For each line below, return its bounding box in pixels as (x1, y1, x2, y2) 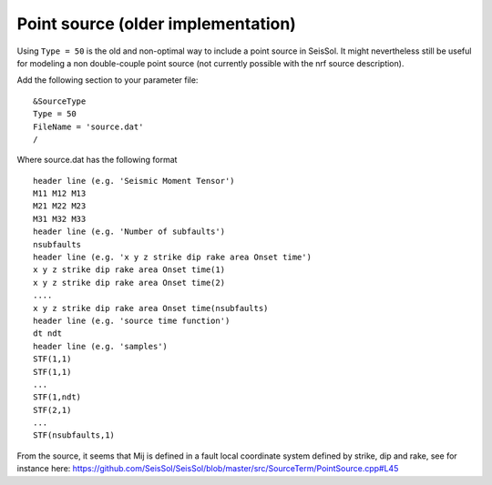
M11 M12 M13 (33, 188, 87, 199)
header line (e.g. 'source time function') (33, 315, 231, 326)
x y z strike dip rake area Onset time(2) (33, 278, 226, 288)
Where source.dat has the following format (16, 155, 178, 166)
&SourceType (33, 96, 87, 106)
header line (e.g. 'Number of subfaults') (33, 227, 226, 237)
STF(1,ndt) (33, 392, 82, 402)
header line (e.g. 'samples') (33, 341, 169, 351)
